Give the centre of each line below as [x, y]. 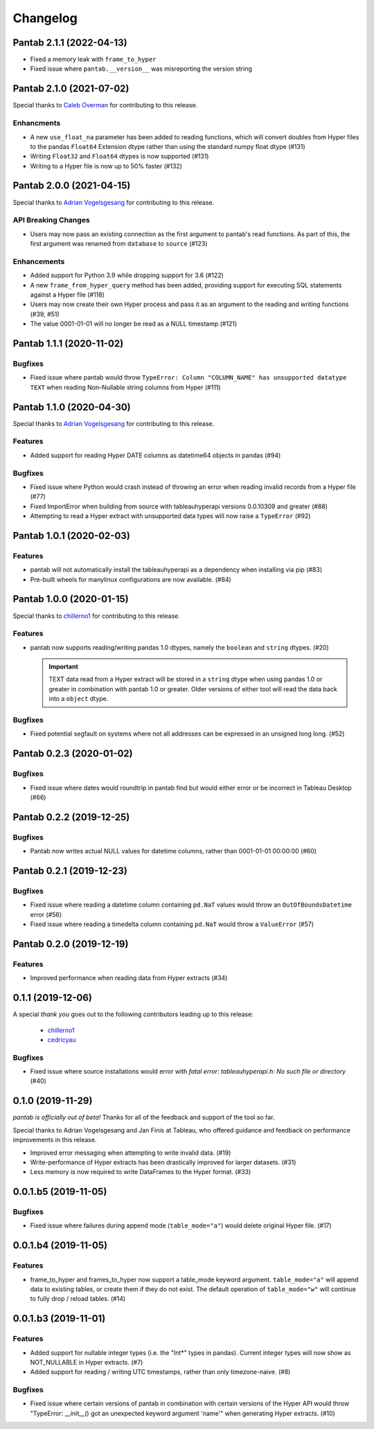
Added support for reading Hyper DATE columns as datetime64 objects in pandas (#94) [155, 455]
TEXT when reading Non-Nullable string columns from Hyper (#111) [125, 387]
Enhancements [39, 261]
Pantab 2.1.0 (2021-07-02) [71, 89]
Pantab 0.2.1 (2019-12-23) [70, 870]
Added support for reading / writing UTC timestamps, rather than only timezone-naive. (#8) [160, 1372]
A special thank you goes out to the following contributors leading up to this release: [133, 1014]
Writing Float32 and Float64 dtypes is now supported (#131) [119, 157]
